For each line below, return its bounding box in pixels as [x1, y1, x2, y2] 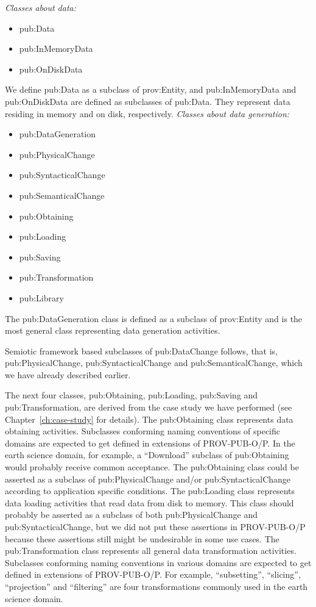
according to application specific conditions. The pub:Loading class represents [5, 484, 295, 497]
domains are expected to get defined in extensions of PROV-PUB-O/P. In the [5, 436, 295, 449]
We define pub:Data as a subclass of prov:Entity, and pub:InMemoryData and [5, 83, 297, 96]
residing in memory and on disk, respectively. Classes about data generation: [5, 107, 290, 120]
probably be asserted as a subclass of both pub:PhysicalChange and [5, 508, 258, 521]
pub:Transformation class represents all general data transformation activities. [5, 544, 297, 557]
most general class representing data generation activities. [5, 324, 220, 337]
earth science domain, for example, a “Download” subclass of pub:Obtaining [5, 448, 289, 461]
